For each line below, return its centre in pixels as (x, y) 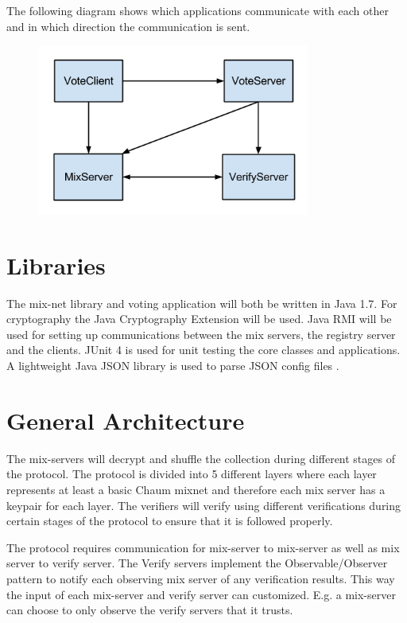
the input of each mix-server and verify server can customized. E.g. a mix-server (201, 594)
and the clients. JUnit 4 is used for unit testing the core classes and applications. (203, 350)
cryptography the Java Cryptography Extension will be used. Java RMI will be (199, 319)
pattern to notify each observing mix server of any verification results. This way (201, 578)
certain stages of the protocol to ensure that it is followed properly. (170, 521)
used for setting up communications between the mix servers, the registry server (201, 334)
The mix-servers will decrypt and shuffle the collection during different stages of (201, 458)
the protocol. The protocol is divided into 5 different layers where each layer (192, 474)
